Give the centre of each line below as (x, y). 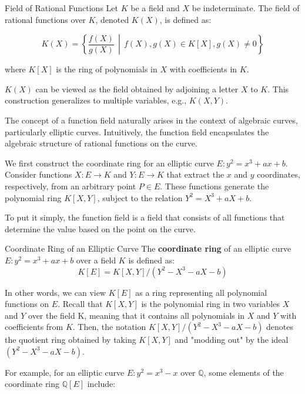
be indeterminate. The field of (246, 8)
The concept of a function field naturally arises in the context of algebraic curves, (151, 120)
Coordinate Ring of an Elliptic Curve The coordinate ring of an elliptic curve (148, 248)
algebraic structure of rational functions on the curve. (101, 143)
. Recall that (80, 304)
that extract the (195, 174)
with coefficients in (203, 69)
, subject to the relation (140, 197)
